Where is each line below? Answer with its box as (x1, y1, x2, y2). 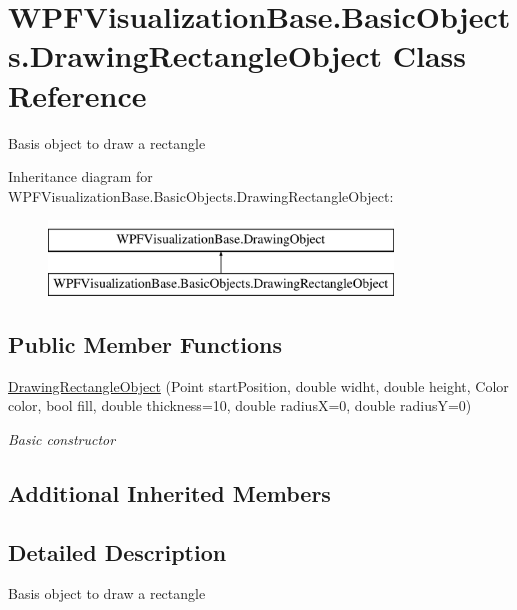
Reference (8, 74, 147, 115)
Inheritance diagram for (8, 166, 153, 187)
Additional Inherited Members (8, 477, 331, 508)
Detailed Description (8, 536, 227, 567)
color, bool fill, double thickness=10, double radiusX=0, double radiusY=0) (8, 395, 472, 416)
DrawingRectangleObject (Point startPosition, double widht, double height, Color (8, 375, 509, 396)
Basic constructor (8, 428, 116, 449)
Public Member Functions (8, 328, 282, 359)
